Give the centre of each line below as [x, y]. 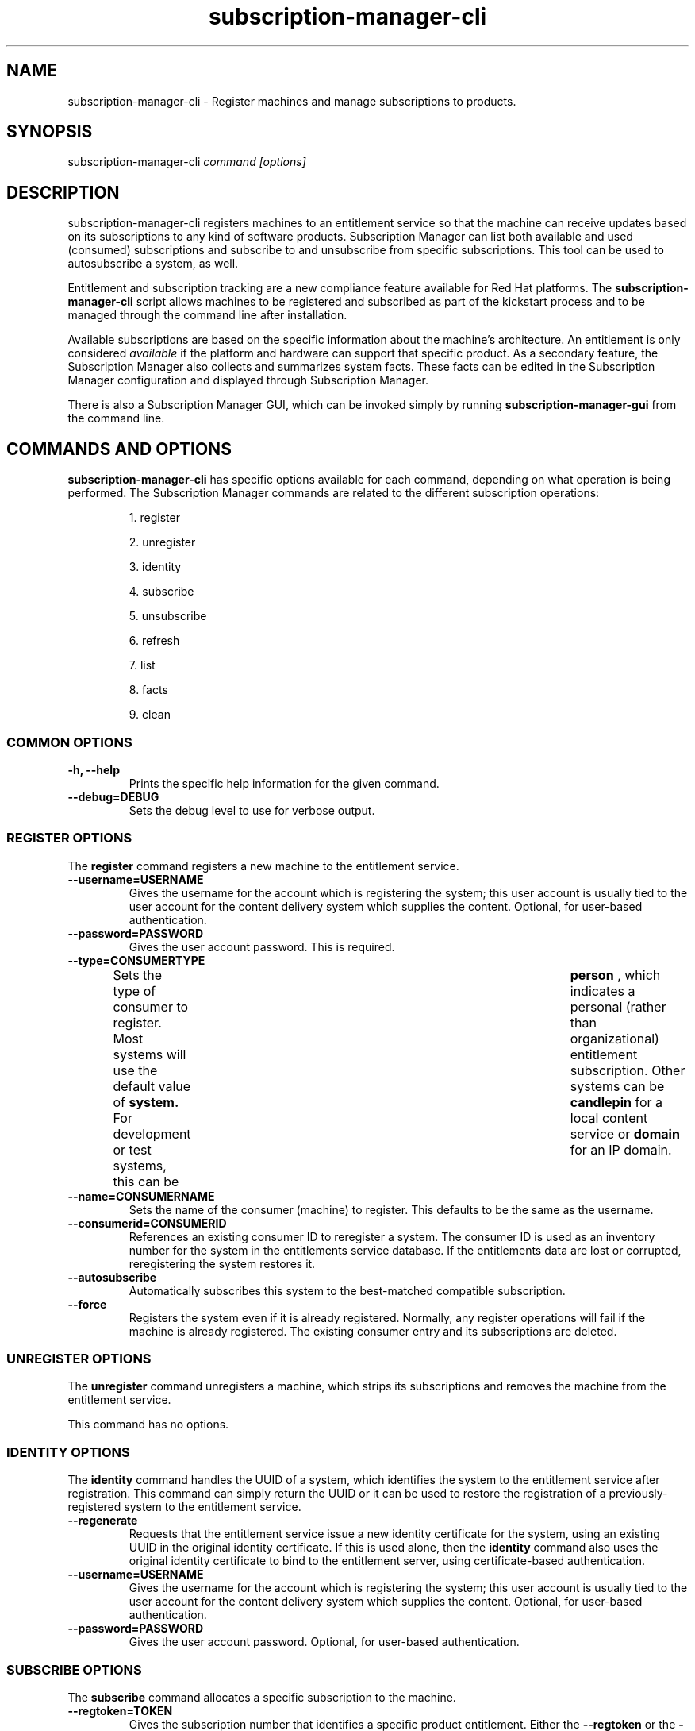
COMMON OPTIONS [69, 742]
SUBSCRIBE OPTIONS [74, 1669]
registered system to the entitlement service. [184, 1507]
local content [609, 1118]
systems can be [617, 1086]
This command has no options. [148, 1425]
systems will [150, 1054]
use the [135, 1070]
